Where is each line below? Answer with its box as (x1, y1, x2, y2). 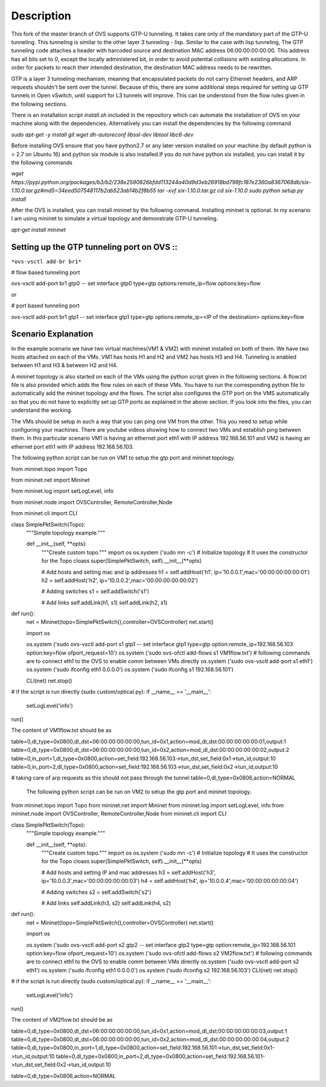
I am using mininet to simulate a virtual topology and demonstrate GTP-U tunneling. (11, 215, 219, 222)
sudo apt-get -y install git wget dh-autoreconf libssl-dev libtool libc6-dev (11, 130, 194, 138)
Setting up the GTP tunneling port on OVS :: (11, 242, 178, 252)
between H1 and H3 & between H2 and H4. (11, 362, 118, 369)
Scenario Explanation (11, 329, 94, 339)
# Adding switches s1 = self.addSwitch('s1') (41, 588, 150, 595)
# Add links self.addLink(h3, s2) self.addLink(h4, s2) (41, 900, 171, 906)
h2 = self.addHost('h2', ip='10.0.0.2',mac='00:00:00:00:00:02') (41, 577, 199, 584)
